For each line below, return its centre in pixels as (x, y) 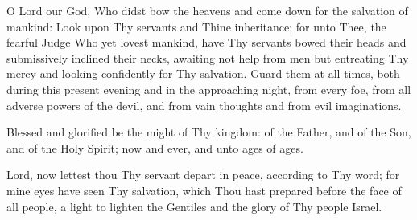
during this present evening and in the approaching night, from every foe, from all (209, 89)
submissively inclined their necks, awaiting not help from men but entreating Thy (208, 57)
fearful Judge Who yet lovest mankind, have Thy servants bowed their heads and (206, 42)
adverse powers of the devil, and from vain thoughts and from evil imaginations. (204, 105)
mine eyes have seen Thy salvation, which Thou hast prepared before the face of (204, 190)
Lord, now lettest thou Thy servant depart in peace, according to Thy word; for (203, 175)
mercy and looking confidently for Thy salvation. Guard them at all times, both (203, 73)
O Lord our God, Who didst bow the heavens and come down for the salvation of (207, 10)
